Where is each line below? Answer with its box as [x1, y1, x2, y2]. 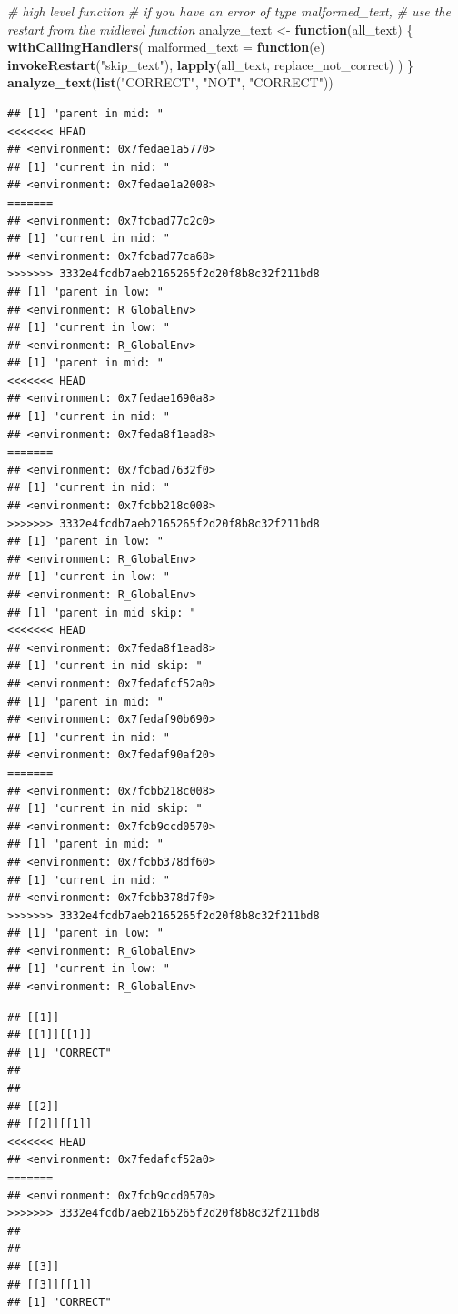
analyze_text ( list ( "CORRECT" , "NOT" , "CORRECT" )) [7, 73, 334, 92]
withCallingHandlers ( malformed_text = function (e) [7, 37, 325, 56]
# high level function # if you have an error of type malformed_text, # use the [7, 2, 451, 20]
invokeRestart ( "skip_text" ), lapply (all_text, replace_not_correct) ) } [7, 55, 414, 74]
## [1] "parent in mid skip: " [7, 606, 196, 619]
